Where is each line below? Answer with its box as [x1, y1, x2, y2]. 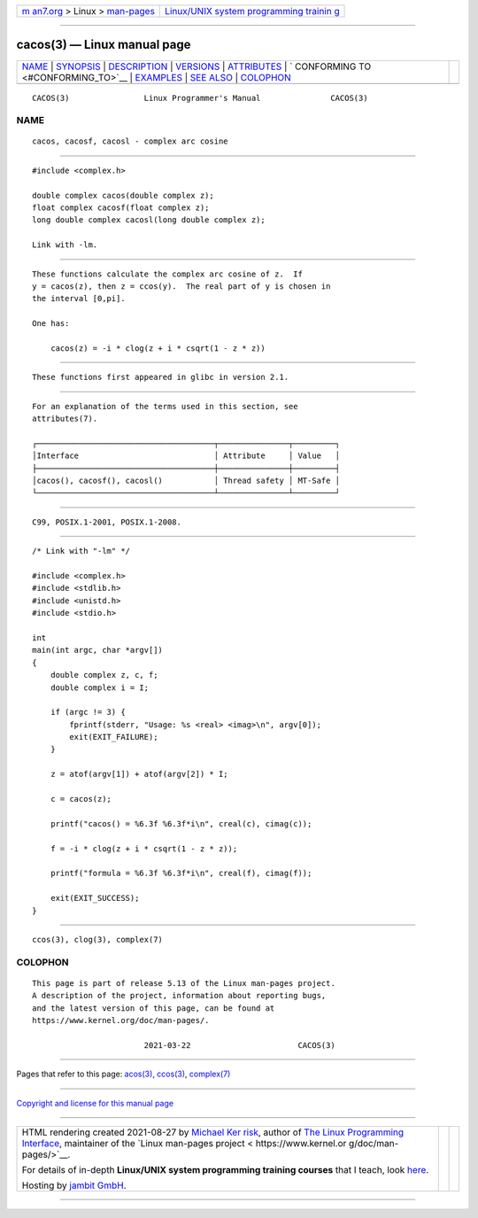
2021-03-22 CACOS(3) [143, 1040, 335, 1050]
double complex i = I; [50, 682, 150, 693]
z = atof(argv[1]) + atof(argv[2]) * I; [50, 769, 229, 780]
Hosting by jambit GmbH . [21, 1179, 127, 1191]
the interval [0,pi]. [32, 293, 126, 304]
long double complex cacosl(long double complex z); [32, 215, 266, 225]
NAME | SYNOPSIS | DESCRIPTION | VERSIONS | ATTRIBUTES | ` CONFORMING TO [21, 60, 372, 73]
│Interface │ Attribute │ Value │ [32, 451, 341, 461]
